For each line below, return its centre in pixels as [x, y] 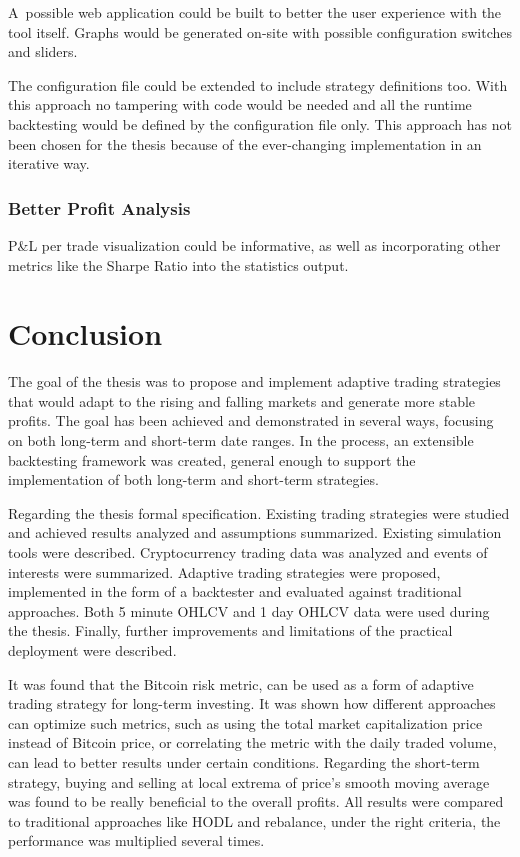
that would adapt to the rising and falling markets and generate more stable [242, 400]
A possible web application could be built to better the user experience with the [255, 12]
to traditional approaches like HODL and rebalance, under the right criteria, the [254, 820]
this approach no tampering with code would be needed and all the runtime [240, 104]
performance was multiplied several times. [136, 840]
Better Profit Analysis [99, 207]
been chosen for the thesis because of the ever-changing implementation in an [245, 143]
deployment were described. [92, 650]
